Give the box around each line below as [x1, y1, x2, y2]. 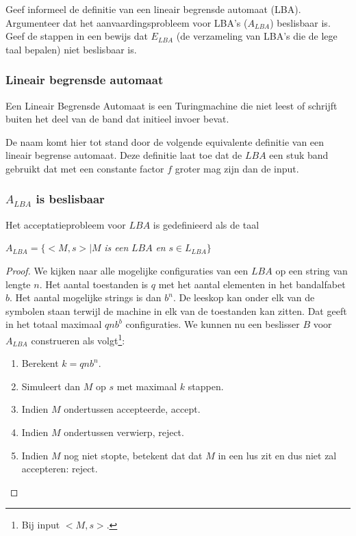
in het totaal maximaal [5, 317, 102, 331]
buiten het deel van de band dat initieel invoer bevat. [5, 112, 229, 126]
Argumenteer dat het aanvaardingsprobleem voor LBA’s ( [5, 15, 248, 29]
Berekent [21, 356, 59, 370]
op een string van [275, 263, 348, 277]
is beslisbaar [36, 190, 105, 207]
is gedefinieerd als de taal [153, 217, 259, 231]
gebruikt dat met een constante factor [5, 161, 164, 175]
